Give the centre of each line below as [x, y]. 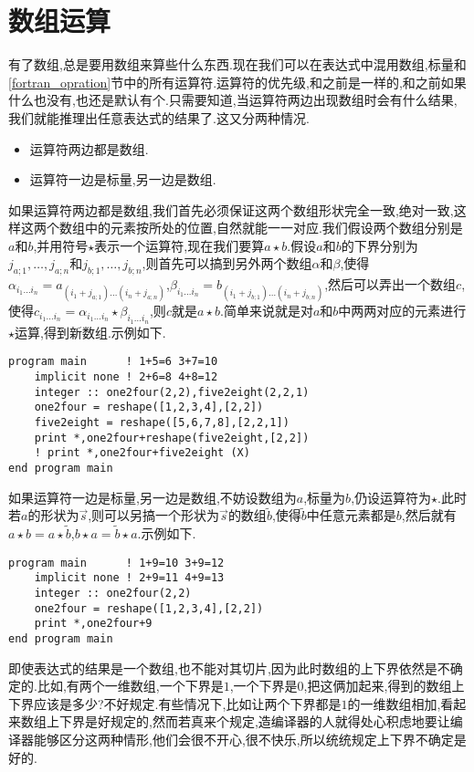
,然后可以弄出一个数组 [390, 284]
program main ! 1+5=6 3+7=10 [113, 362]
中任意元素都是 [351, 515]
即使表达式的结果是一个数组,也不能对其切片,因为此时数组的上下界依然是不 [229, 668]
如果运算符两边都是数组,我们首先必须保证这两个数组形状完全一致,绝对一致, [231, 209]
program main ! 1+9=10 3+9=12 [116, 563]
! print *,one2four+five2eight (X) [142, 453]
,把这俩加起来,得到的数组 [378, 686]
